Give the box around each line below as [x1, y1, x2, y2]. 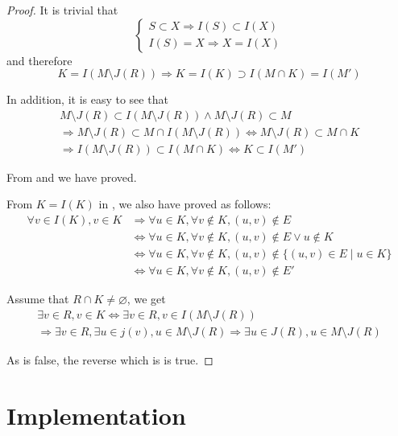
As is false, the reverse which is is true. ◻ [6, 351, 214, 368]
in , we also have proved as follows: [98, 195, 272, 212]
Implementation [6, 398, 186, 431]
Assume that [6, 290, 69, 307]
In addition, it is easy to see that [6, 91, 168, 108]
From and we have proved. [6, 168, 137, 185]
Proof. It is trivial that [6, 2, 118, 18]
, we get [126, 290, 166, 307]
